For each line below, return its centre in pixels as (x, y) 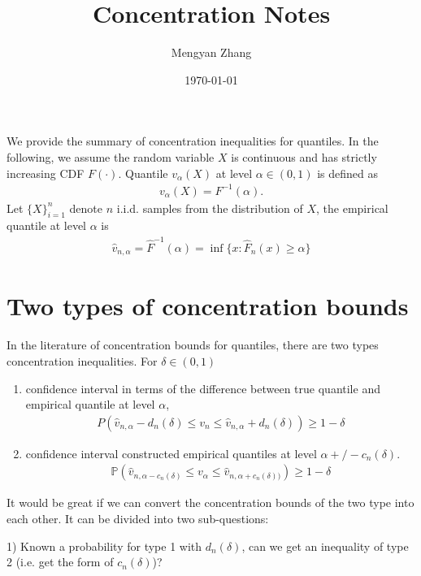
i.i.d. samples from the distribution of (210, 208)
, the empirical (352, 208)
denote (86, 208)
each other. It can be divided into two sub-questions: (138, 518)
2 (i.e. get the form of (60, 562)
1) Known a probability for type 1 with (104, 546)
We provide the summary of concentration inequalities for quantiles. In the (193, 141)
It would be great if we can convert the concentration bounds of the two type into (210, 502)
